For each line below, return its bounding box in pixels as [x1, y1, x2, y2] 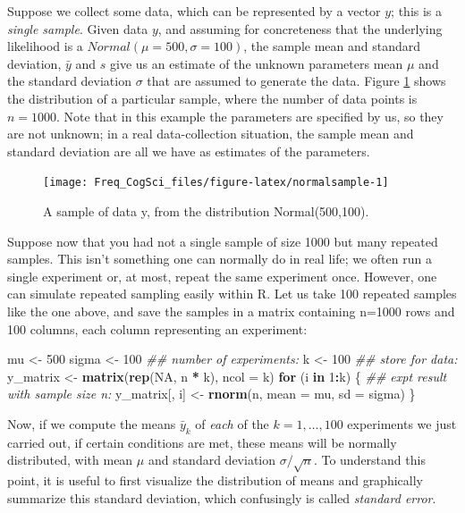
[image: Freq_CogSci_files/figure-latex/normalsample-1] [43, 176, 389, 189]
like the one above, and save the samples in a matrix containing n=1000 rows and [7, 301, 455, 320]
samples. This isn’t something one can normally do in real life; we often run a [7, 249, 432, 268]
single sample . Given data [7, 19, 148, 38]
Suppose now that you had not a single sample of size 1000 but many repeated [7, 231, 438, 250]
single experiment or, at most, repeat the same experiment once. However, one [7, 266, 437, 285]
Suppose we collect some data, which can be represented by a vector [7, 2, 381, 20]
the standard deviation [7, 71, 131, 90]
